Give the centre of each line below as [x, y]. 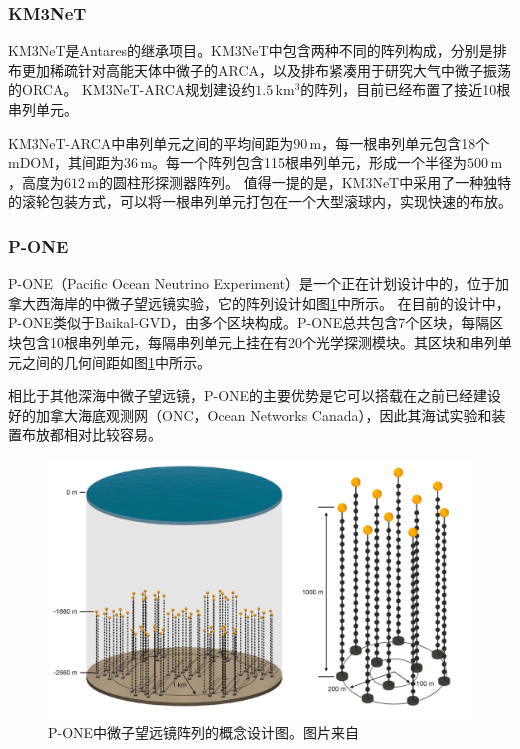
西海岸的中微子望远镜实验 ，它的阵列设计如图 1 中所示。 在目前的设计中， [272, 302]
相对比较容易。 [112, 434]
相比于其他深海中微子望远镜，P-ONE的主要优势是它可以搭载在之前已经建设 [255, 395]
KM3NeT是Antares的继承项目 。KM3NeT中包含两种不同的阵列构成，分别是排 [257, 50]
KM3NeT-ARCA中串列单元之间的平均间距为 [151, 142]
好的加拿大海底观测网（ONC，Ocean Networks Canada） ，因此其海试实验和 [250, 414]
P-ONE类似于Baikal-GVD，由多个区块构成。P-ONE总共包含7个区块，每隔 [249, 322]
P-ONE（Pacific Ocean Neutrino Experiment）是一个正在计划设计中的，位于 [251, 283]
